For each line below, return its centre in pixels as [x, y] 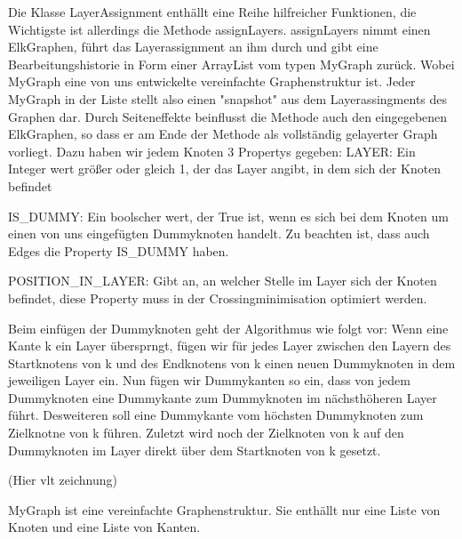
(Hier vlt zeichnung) [63, 480]
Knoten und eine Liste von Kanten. [104, 527]
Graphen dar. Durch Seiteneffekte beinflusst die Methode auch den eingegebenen [228, 116]
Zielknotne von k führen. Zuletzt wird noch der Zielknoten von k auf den [206, 433]
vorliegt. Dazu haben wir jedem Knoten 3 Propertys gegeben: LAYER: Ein [212, 151]
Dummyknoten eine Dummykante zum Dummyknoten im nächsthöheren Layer [223, 397]
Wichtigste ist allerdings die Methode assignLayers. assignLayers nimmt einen [219, 29]
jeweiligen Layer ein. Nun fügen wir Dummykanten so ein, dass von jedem [209, 380]
